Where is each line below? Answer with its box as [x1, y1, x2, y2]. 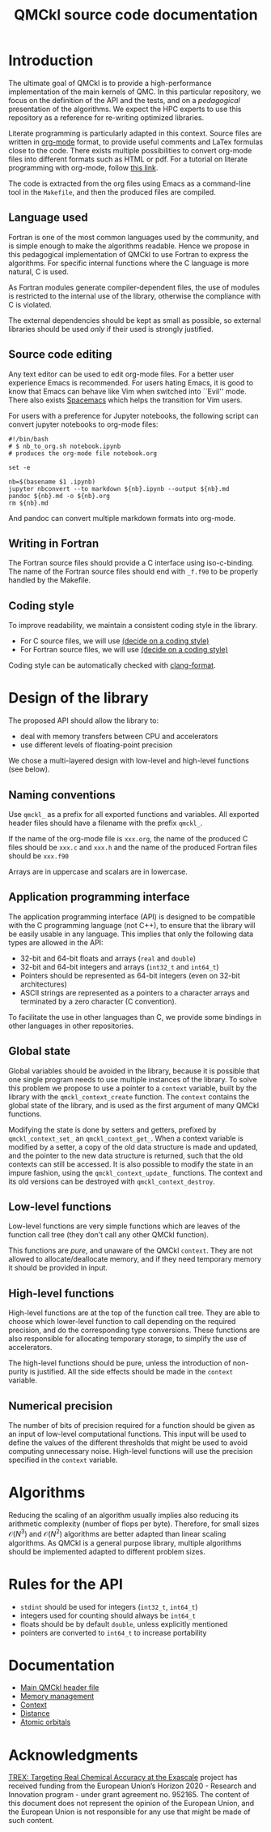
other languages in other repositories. [8, 1021, 134, 1030]
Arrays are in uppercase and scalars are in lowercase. [8, 867, 188, 876]
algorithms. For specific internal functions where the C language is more [8, 258, 249, 268]
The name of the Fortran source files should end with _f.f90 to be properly [8, 566, 259, 577]
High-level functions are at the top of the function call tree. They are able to [8, 1308, 260, 1318]
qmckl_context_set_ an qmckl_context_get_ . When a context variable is [8, 1133, 244, 1143]
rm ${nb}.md [8, 499, 49, 507]
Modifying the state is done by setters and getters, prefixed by [8, 1125, 217, 1134]
